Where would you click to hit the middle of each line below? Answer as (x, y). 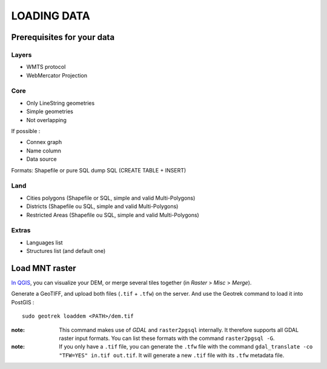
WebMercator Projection (57, 75)
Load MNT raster (44, 268)
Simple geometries (50, 111)
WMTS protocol (46, 67)
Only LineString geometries (61, 103)
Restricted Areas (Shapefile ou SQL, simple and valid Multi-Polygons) (113, 215)
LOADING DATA (51, 16)
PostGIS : (23, 302)
